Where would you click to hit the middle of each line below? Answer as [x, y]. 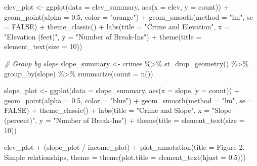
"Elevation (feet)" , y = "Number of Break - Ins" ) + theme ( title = [103, 36]
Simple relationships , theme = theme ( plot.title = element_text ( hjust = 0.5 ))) [125, 157]
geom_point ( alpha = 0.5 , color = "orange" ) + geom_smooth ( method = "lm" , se [128, 16]
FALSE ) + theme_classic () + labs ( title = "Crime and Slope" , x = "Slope [118, 110]
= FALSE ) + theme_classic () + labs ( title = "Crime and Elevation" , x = [117, 27]
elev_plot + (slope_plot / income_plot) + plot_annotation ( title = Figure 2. [124, 147]
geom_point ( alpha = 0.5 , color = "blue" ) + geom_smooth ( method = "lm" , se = [129, 100]
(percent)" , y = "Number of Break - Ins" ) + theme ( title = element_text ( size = [124, 120]
